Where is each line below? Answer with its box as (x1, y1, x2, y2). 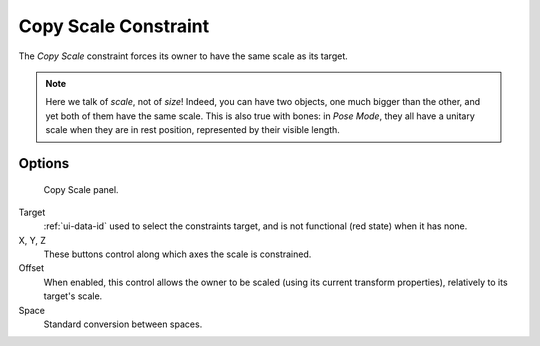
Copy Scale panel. (43, 183, 119, 195)
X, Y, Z (18, 234, 47, 246)
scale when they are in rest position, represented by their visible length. (45, 124, 340, 136)
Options (18, 155, 70, 172)
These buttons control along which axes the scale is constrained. (43, 248, 312, 260)
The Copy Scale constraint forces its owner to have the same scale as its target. (18, 50, 349, 62)
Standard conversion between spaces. (43, 318, 203, 330)
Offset (18, 262, 45, 274)
